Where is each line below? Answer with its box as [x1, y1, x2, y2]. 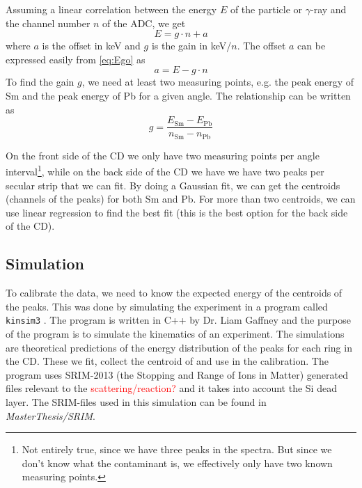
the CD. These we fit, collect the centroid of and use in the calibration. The [6, 354, 329, 368]
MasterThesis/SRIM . [6, 408, 95, 423]
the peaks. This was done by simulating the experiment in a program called [6, 299, 328, 313]
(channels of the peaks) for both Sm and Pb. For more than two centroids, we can [6, 191, 356, 206]
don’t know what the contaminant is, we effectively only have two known [22, 455, 333, 470]
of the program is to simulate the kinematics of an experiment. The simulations [6, 326, 345, 340]
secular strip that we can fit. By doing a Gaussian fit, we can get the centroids [6, 178, 340, 192]
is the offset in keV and [42, 38, 141, 53]
